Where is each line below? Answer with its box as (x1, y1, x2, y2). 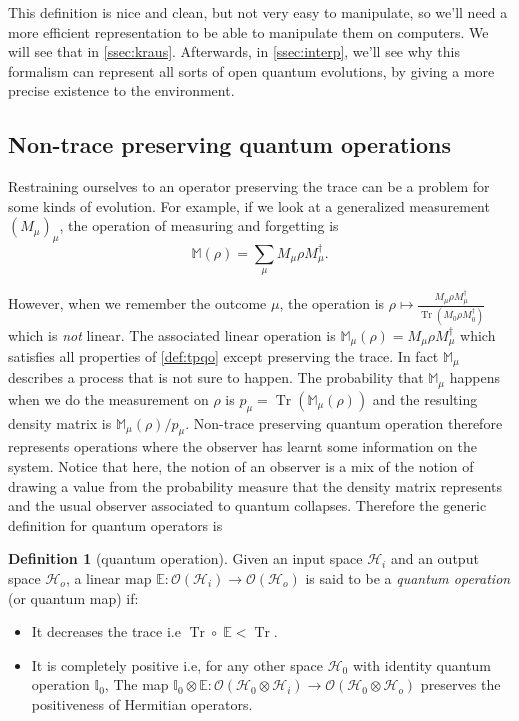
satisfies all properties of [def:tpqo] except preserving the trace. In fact (8, 345, 439, 366)
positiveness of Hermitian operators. (31, 694, 253, 714)
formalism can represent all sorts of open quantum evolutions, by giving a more (8, 60, 495, 81)
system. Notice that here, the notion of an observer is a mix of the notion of (8, 456, 474, 477)
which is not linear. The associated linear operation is (8, 324, 336, 345)
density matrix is (8, 412, 112, 433)
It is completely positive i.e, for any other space (31, 654, 323, 675)
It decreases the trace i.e (31, 621, 181, 642)
